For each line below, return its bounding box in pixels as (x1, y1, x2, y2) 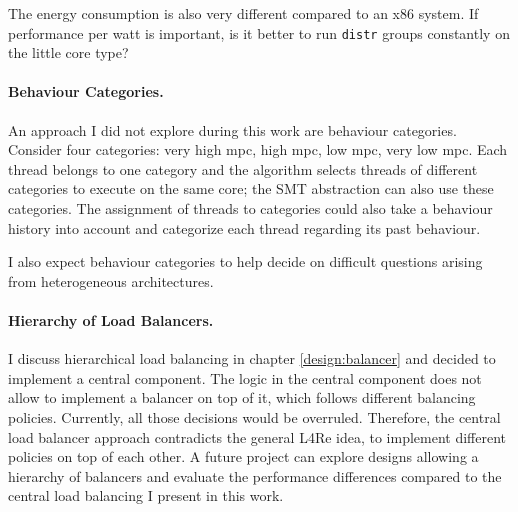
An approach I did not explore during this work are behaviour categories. (8, 119, 457, 140)
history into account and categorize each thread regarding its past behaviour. (8, 217, 481, 238)
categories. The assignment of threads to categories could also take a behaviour (8, 198, 493, 219)
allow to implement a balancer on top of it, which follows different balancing (8, 387, 476, 408)
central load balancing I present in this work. (8, 485, 284, 506)
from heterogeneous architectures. (8, 270, 214, 291)
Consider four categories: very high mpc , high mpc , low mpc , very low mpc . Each (8, 139, 508, 160)
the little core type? (8, 42, 129, 63)
